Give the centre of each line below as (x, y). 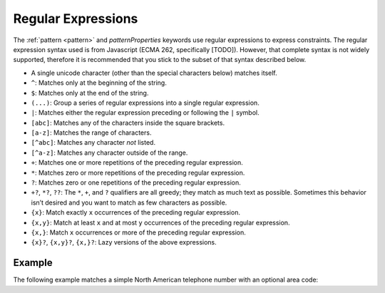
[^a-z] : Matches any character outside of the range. (109, 153)
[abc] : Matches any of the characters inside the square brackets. (128, 123)
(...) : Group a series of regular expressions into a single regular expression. (145, 103)
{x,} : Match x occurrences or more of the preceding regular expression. (138, 232)
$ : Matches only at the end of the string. (90, 93)
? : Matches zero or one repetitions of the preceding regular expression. (136, 183)
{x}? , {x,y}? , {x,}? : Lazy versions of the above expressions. (124, 242)
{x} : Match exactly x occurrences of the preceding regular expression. (135, 212)
